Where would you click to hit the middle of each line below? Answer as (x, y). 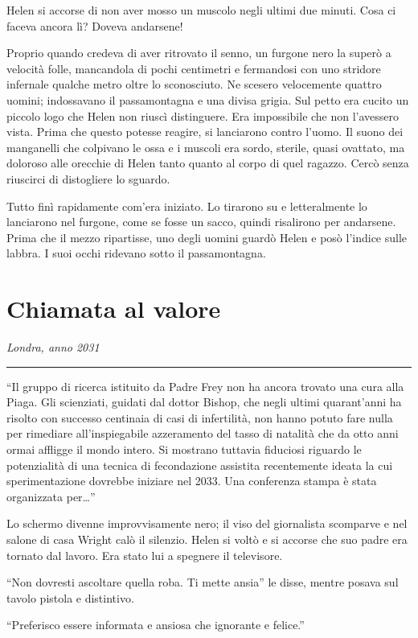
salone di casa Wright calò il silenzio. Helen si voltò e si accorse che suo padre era (207, 539)
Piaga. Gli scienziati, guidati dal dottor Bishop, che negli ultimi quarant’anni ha (204, 402)
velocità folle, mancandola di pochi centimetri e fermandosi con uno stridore (194, 68)
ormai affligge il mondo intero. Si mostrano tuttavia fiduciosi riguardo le (184, 449)
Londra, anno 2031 (53, 347)
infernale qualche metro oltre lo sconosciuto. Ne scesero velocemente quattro (194, 84)
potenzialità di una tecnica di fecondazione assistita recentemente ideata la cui (200, 465)
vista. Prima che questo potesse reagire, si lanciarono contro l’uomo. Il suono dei (205, 132)
